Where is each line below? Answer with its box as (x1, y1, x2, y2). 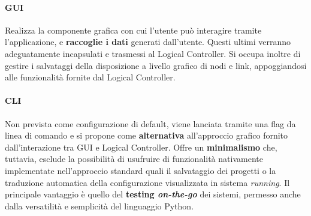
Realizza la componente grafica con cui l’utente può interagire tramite (5, 23, 262, 36)
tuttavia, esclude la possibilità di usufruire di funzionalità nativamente (5, 152, 263, 165)
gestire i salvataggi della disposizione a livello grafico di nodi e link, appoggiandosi (5, 59, 307, 71)
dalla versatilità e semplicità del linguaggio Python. (5, 199, 194, 212)
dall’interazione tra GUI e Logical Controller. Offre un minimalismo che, (5, 140, 277, 153)
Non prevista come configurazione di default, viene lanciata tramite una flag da (5, 117, 296, 130)
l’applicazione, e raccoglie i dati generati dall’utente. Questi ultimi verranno (5, 35, 291, 48)
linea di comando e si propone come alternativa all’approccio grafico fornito (5, 129, 288, 142)
